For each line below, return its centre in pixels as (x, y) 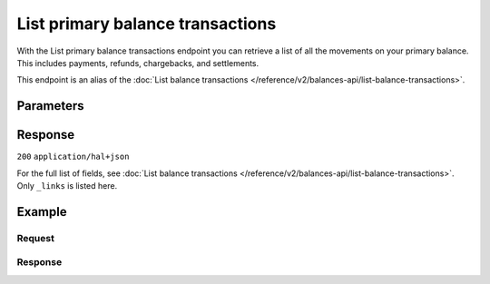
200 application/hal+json (73, 157)
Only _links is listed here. (67, 186)
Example (42, 212)
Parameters (50, 106)
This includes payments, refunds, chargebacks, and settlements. (138, 63)
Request (35, 238)
